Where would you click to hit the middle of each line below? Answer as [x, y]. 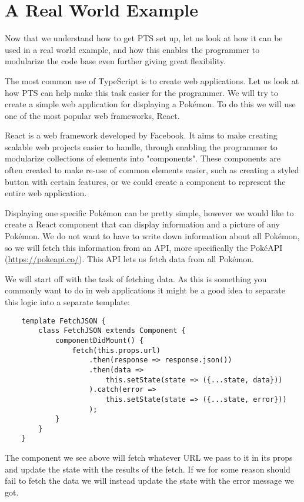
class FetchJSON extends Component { [112, 331]
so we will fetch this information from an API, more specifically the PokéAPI [144, 247]
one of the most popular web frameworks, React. [92, 115]
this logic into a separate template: [67, 302]
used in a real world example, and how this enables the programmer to [132, 49]
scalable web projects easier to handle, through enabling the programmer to [141, 146]
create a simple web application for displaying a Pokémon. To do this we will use [150, 104]
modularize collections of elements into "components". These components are [143, 158]
